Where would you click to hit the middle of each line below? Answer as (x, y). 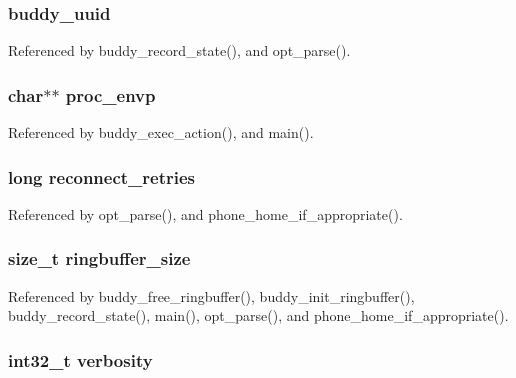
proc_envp (110, 94)
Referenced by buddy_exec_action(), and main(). (161, 132)
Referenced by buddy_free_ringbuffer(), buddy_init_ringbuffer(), (211, 295)
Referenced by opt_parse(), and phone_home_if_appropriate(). (205, 213)
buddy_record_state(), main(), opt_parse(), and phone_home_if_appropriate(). (258, 315)
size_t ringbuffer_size (99, 258)
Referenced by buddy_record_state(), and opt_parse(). (179, 50)
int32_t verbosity (80, 359)
